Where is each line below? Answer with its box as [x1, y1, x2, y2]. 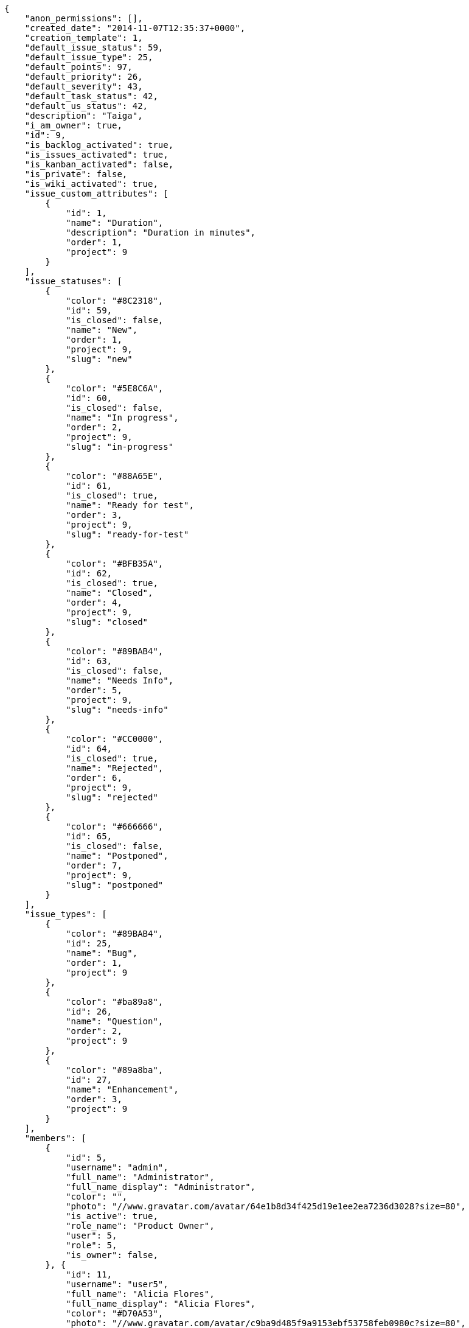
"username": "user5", [66, 1279, 168, 1289]
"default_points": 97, [24, 62, 133, 72]
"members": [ [24, 1133, 86, 1143]
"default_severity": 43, [24, 82, 143, 91]
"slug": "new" [66, 354, 133, 364]
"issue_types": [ [24, 909, 107, 919]
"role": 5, [66, 1240, 117, 1250]
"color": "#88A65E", [66, 471, 164, 481]
